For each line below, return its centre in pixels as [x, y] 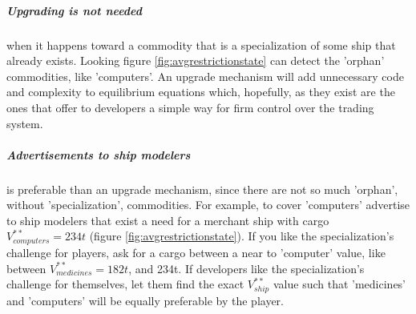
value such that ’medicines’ [339, 284]
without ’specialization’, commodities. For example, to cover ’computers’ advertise [208, 205]
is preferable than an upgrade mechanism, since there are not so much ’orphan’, [202, 189]
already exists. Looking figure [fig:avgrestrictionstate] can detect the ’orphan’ [196, 60]
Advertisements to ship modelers [99, 154]
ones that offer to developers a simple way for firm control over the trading [190, 107]
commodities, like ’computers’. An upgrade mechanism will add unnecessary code [205, 76]
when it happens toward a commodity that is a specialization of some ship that [201, 44]
